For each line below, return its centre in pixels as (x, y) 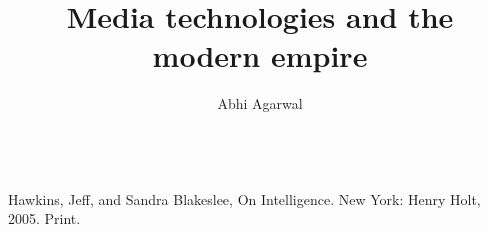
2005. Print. (44, 218)
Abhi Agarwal (260, 103)
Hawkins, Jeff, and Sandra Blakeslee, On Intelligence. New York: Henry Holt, (244, 198)
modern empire (260, 55)
